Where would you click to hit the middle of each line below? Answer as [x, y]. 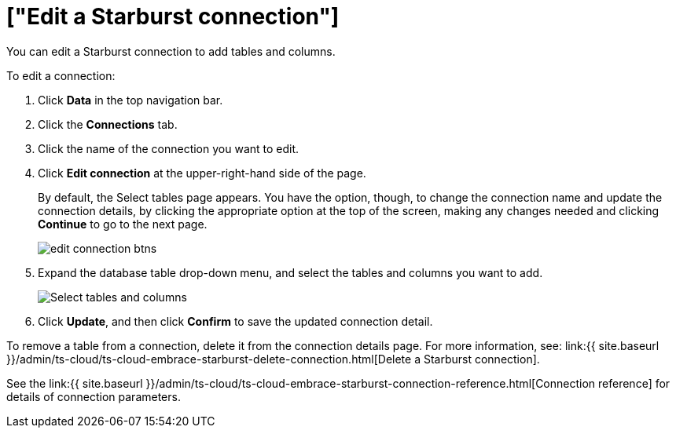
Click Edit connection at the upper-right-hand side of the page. [202, 173]
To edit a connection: [61, 75]
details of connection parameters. [94, 396]
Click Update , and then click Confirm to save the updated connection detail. [235, 321]
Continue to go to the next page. [123, 224]
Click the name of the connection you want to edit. [169, 148]
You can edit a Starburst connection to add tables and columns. [171, 51]
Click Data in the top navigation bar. [130, 100]
